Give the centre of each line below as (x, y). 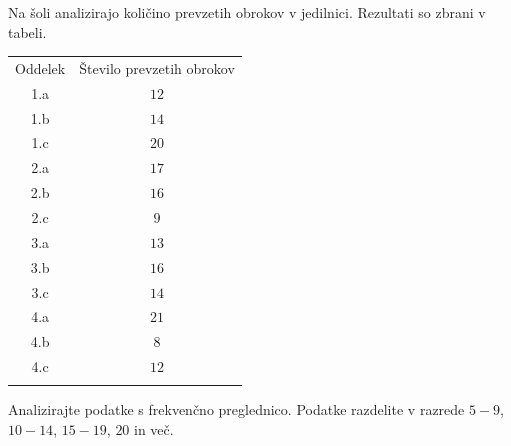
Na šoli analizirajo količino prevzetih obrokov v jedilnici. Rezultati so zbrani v (247, 12)
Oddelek (40, 67)
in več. (154, 429)
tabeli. (27, 31)
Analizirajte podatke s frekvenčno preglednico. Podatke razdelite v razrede (236, 409)
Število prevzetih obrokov (157, 67)
